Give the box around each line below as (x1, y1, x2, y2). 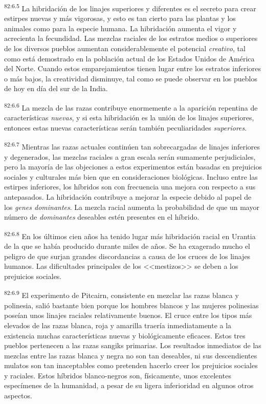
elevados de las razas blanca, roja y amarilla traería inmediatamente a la (4, 320, 232, 330)
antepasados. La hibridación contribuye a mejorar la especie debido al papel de (4, 192, 252, 202)
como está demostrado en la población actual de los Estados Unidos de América (4, 53, 255, 63)
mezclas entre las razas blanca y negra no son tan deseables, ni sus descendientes (4, 350, 257, 360)
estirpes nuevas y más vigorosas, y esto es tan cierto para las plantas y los (4, 13, 236, 24)
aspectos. (4, 390, 32, 401)
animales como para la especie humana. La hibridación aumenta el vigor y (4, 23, 237, 33)
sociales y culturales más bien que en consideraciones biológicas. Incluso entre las (4, 171, 258, 182)
